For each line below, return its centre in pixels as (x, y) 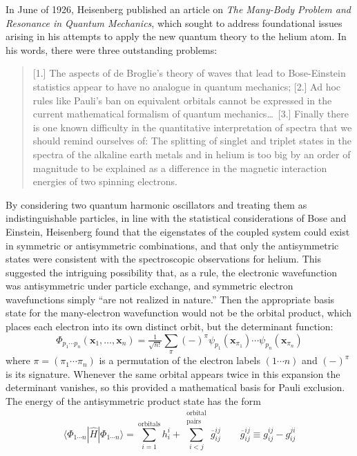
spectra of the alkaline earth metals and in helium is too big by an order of (192, 154)
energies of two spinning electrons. (105, 181)
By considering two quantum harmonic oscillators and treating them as (156, 204)
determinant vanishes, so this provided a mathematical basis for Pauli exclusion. (175, 387)
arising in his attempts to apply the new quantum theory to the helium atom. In (176, 36)
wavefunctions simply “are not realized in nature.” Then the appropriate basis (170, 299)
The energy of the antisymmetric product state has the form (133, 400)
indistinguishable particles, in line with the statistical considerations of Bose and (176, 218)
